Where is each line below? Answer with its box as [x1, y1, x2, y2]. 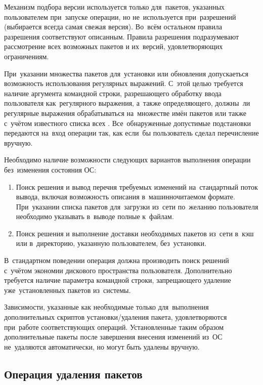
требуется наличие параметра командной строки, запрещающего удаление [4, 275, 231, 285]
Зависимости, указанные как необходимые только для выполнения [4, 302, 209, 312]
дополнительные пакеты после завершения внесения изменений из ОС [4, 331, 223, 342]
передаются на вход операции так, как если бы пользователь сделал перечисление [4, 127, 259, 138]
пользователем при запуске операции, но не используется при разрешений [4, 11, 236, 22]
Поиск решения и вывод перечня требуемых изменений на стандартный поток [16, 181, 258, 192]
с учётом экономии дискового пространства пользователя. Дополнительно [4, 265, 232, 275]
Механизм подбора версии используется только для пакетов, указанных [4, 2, 225, 12]
